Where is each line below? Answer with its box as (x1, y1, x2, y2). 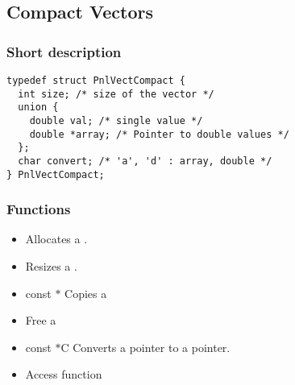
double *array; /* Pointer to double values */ (29, 128, 289, 140)
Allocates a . (25, 230, 88, 247)
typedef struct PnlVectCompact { (6, 75, 185, 86)
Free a (25, 312, 56, 329)
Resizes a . (25, 258, 77, 275)
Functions (6, 199, 71, 219)
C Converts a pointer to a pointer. (60, 338, 231, 355)
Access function (25, 366, 102, 383)
